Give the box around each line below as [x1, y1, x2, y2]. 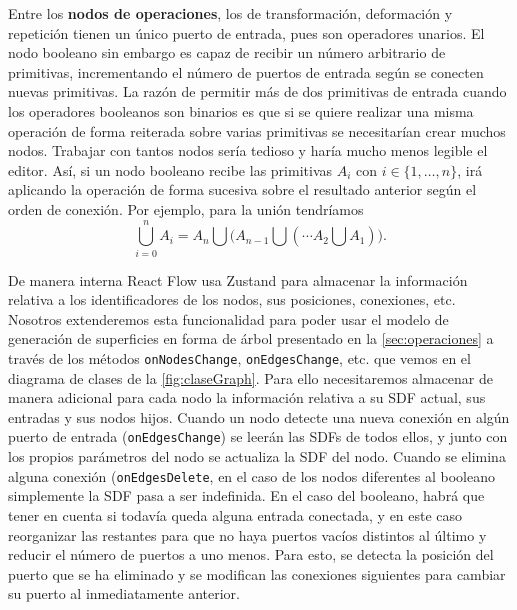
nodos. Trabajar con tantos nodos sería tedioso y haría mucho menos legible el [8, 140, 488, 161]
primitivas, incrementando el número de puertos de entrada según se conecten [8, 61, 484, 82]
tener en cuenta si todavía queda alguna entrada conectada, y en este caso [8, 504, 463, 525]
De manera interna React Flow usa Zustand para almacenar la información [8, 269, 468, 290]
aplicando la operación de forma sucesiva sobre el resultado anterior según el [8, 179, 477, 200]
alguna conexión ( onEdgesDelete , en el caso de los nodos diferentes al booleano [8, 465, 495, 486]
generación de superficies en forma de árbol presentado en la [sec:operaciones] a [8, 328, 494, 349]
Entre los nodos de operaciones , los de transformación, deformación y [8, 3, 453, 23]
